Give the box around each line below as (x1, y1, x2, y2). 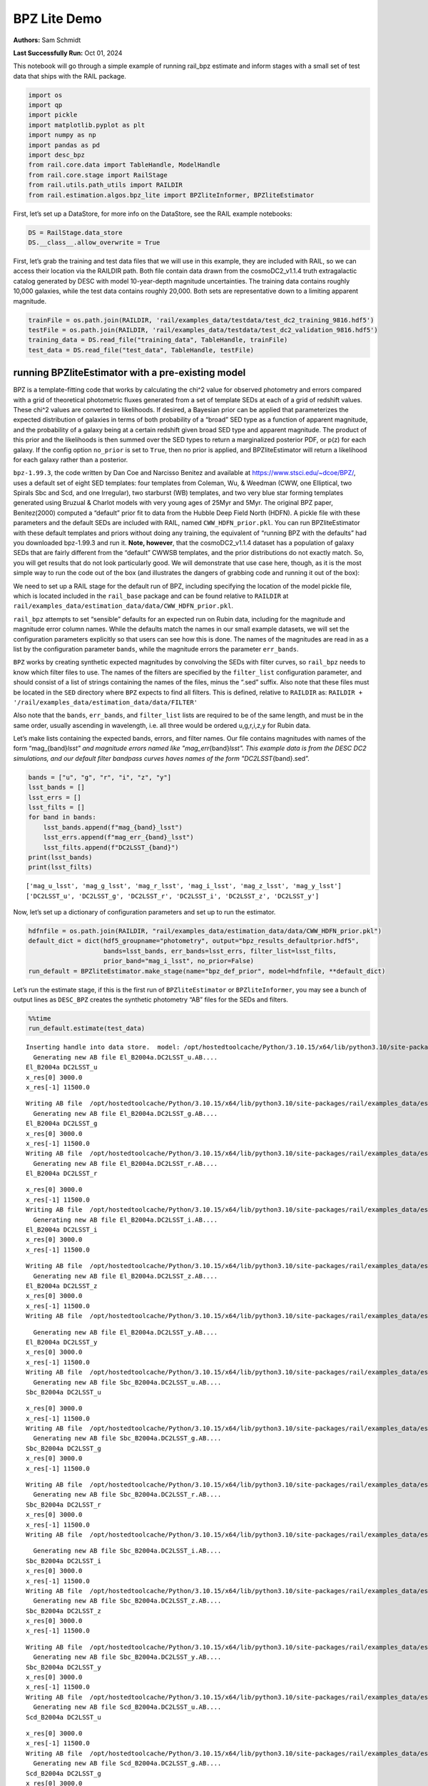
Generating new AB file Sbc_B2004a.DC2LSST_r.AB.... (33, 1490, 222, 1499)
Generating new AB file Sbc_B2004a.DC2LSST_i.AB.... (33, 1547, 222, 1555)
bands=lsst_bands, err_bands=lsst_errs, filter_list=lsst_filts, (103, 947, 337, 955)
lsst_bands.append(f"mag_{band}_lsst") (43, 823, 183, 832)
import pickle (28, 111, 78, 119)
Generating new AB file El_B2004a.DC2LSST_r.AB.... (33, 1159, 218, 1167)
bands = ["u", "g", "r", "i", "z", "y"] (28, 773, 171, 782)
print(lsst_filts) (28, 863, 93, 872)
